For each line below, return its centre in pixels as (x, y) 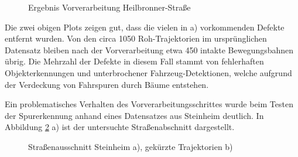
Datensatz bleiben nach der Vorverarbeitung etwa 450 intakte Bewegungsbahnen (149, 50)
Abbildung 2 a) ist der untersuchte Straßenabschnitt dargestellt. (120, 127)
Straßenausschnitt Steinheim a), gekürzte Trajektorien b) (131, 146)
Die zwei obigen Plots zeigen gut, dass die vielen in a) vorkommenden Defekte (145, 27)
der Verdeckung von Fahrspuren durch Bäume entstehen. (107, 84)
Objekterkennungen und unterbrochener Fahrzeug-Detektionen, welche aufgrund (148, 72)
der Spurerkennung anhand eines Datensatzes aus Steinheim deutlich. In (134, 115)
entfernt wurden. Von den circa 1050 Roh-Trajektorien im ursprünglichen (136, 38)
